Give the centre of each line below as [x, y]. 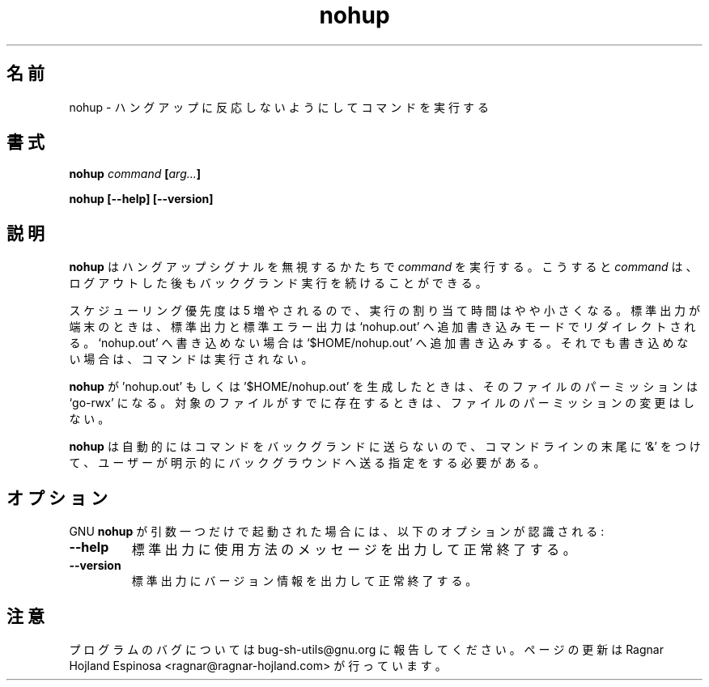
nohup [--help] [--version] [141, 199]
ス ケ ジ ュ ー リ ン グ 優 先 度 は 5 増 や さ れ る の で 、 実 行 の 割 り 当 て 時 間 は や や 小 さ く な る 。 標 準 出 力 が [385, 311]
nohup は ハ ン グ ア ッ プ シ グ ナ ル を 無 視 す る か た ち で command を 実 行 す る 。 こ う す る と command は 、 [383, 267]
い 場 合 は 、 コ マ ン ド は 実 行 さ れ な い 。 [191, 359]
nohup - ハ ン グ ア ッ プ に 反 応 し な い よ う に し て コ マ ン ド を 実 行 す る [279, 107]
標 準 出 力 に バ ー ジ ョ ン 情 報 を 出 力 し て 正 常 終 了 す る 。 [304, 581]
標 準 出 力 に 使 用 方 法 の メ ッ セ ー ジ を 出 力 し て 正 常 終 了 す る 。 [354, 550]
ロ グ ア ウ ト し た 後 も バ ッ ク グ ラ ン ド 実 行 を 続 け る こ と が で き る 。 [278, 283]
